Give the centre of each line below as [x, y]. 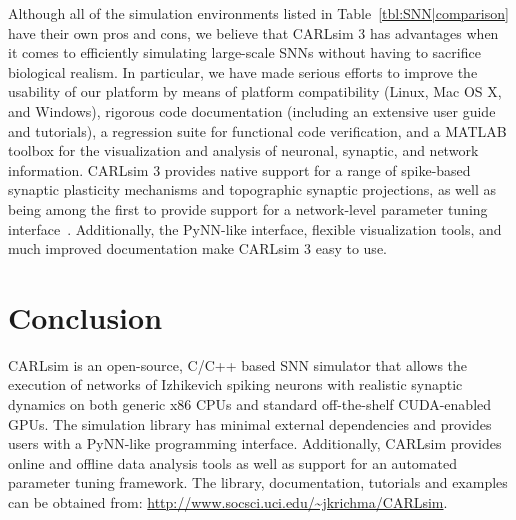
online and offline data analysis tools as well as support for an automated [232, 462]
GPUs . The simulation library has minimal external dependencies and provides [250, 423]
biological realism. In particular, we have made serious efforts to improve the [243, 71]
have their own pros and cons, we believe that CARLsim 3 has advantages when [253, 32]
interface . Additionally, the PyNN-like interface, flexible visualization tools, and [255, 228]
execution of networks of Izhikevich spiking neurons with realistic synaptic [235, 384]
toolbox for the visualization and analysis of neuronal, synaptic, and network [243, 150]
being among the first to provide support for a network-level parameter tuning [248, 208]
